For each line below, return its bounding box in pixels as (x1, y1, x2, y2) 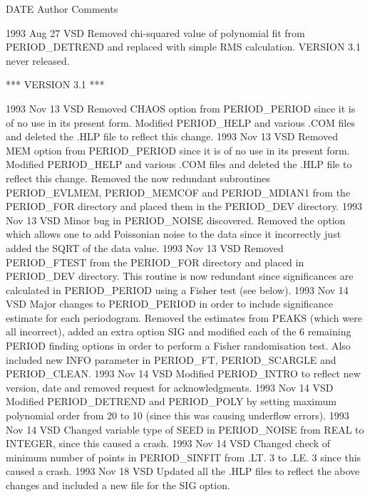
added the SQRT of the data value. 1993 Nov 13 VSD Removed (6, 240, 284, 255)
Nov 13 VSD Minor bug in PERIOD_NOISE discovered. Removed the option (6, 212, 346, 227)
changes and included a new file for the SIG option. (6, 478, 230, 492)
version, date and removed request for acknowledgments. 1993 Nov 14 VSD (6, 380, 334, 394)
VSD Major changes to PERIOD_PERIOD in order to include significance (6, 296, 334, 311)
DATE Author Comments (6, 1, 118, 16)
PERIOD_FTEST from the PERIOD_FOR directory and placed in (6, 254, 304, 269)
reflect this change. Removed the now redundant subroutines (6, 170, 270, 185)
